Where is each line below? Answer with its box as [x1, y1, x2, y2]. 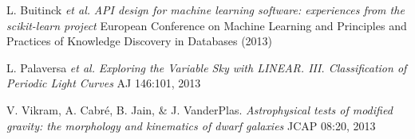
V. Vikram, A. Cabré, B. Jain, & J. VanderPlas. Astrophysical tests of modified [6, 101, 393, 118]
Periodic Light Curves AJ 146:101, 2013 [6, 75, 201, 91]
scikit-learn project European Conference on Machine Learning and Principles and [6, 17, 407, 33]
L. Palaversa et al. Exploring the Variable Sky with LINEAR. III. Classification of [6, 59, 407, 75]
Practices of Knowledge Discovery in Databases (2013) [6, 33, 273, 49]
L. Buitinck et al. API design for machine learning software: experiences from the [6, 2, 405, 17]
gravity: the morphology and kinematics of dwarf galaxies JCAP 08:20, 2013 [6, 117, 376, 133]
